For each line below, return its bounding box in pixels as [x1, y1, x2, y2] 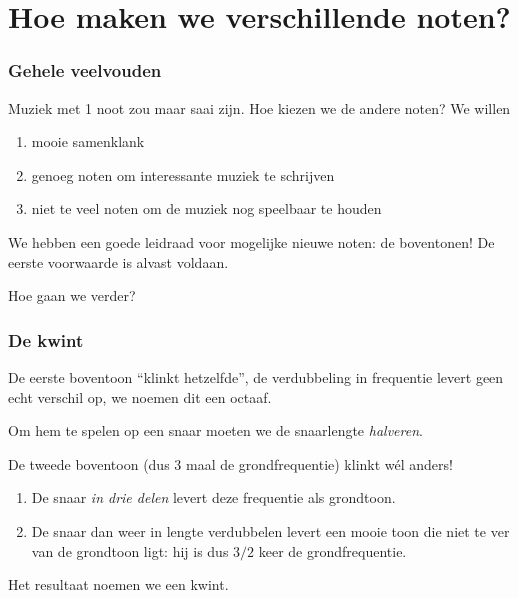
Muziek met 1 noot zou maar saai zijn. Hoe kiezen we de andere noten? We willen [8, 97, 511, 118]
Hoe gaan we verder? [8, 285, 136, 306]
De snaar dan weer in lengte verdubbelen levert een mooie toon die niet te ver [31, 520, 510, 541]
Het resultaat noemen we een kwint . [8, 574, 229, 595]
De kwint [8, 327, 84, 352]
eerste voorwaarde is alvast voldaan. [8, 251, 229, 272]
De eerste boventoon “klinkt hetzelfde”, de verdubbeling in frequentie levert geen [8, 366, 504, 387]
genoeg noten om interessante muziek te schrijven [31, 164, 335, 185]
